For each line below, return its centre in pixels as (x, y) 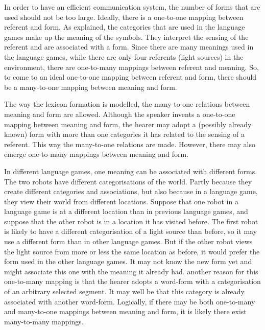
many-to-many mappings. (44, 321)
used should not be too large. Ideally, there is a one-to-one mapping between (124, 17)
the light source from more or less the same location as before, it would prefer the (132, 251)
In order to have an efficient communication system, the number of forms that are (132, 7)
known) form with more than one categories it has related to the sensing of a (124, 134)
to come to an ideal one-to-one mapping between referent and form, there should (130, 77)
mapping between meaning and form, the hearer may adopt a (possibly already (128, 124)
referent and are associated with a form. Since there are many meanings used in (129, 47)
